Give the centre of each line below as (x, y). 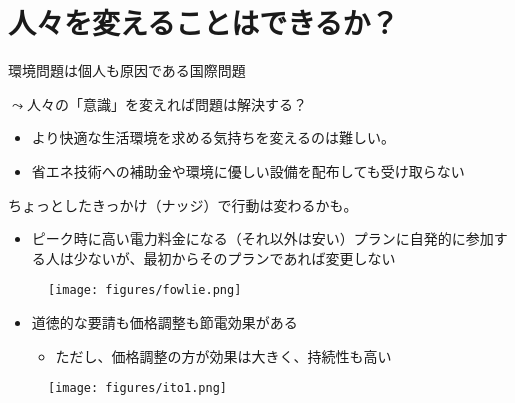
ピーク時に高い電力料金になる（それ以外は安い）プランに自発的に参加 (262, 238)
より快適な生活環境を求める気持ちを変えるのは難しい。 (213, 137)
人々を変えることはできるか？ (203, 22)
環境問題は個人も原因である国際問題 (127, 70)
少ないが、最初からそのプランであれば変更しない (234, 257)
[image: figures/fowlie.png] (145, 290)
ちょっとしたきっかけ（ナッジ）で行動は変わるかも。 (183, 204)
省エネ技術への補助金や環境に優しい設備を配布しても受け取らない (248, 170)
